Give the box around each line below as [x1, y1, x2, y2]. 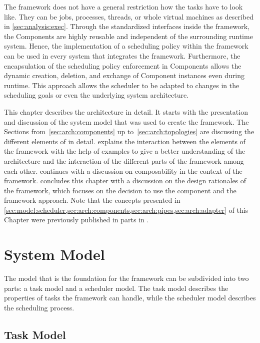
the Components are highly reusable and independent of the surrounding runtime [4, 31, 253, 41]
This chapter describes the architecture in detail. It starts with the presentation [4, 106, 248, 117]
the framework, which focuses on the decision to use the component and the [4, 185, 236, 195]
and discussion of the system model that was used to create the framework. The [4, 116, 249, 127]
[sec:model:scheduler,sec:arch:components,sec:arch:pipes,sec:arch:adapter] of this [4, 204, 248, 215]
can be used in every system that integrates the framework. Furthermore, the [4, 50, 240, 61]
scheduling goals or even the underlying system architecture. [4, 90, 189, 100]
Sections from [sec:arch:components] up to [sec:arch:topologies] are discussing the [4, 126, 254, 137]
